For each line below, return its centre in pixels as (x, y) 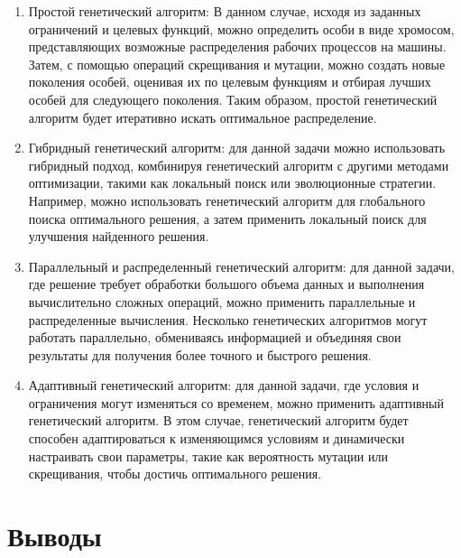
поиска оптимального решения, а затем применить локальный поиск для (227, 218)
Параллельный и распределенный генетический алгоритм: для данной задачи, (241, 266)
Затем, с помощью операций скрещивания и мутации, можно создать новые (237, 64)
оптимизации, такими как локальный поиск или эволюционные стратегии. (232, 183)
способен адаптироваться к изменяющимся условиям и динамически (217, 438)
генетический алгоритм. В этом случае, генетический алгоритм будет (218, 420)
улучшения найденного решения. (119, 236)
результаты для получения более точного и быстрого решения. (200, 354)
